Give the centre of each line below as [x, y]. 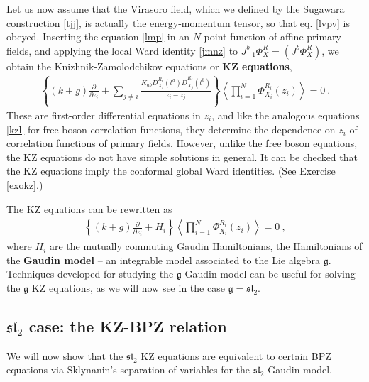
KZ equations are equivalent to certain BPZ [236, 355]
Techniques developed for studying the [90, 274]
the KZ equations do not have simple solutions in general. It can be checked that [182, 157]
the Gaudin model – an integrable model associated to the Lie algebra [164, 260]
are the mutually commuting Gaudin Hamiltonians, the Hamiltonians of [206, 246]
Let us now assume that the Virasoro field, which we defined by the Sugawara [176, 9]
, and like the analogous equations [286, 115]
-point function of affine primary [271, 37]
